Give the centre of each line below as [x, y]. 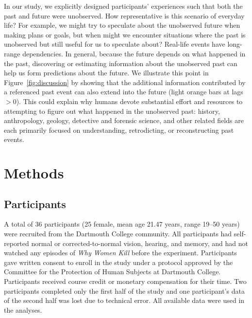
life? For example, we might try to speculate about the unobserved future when [122, 25]
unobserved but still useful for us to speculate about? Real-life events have [115, 44]
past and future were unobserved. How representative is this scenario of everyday [124, 15]
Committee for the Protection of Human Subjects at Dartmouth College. [112, 272]
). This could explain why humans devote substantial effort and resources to [129, 101]
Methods [34, 173]
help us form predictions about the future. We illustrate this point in [106, 73]
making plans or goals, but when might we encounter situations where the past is [125, 34]
